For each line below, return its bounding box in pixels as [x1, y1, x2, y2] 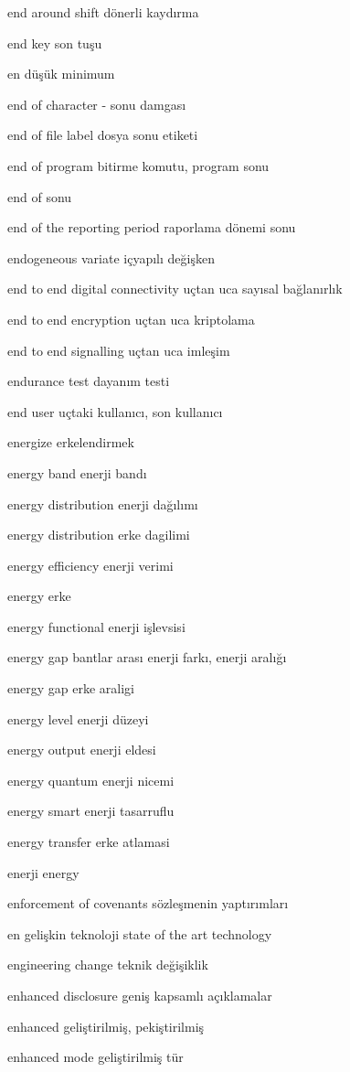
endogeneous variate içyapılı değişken [7, 248, 215, 267]
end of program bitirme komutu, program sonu [7, 155, 270, 175]
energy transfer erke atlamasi [7, 832, 170, 852]
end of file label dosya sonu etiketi [7, 125, 198, 145]
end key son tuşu [7, 33, 102, 52]
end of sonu [7, 187, 72, 206]
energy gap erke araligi [7, 679, 134, 698]
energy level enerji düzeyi [7, 709, 149, 728]
